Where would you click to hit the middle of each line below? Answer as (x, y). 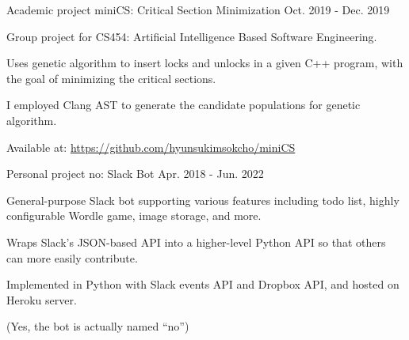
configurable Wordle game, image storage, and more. (134, 215)
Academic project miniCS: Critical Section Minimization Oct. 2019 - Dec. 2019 (198, 9)
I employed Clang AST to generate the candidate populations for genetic (183, 105)
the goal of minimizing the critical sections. (111, 78)
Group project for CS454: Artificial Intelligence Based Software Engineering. (192, 36)
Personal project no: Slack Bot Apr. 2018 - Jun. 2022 (135, 174)
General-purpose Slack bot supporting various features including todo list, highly (203, 200)
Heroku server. (42, 299)
